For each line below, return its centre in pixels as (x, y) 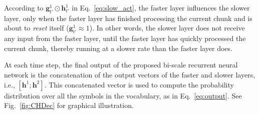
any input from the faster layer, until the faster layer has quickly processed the (125, 38)
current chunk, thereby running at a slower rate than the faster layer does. (118, 48)
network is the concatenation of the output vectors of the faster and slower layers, (130, 74)
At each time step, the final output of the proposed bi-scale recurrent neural (121, 65)
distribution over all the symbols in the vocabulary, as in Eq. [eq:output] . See (123, 95)
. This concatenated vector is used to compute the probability (139, 84)
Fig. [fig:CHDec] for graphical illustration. (69, 105)
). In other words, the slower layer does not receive (167, 28)
